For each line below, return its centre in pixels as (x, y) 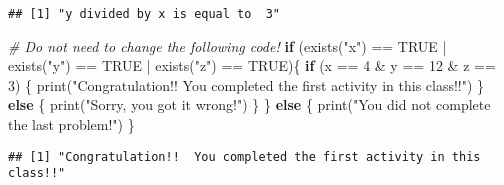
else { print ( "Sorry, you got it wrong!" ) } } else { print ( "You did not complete (249, 104)
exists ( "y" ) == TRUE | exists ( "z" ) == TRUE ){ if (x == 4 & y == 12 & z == (252, 65)
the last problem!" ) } (71, 124)
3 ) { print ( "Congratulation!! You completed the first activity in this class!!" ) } (246, 84)
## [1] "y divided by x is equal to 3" (144, 14)
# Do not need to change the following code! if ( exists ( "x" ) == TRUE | (227, 45)
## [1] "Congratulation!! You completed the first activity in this (244, 156)
